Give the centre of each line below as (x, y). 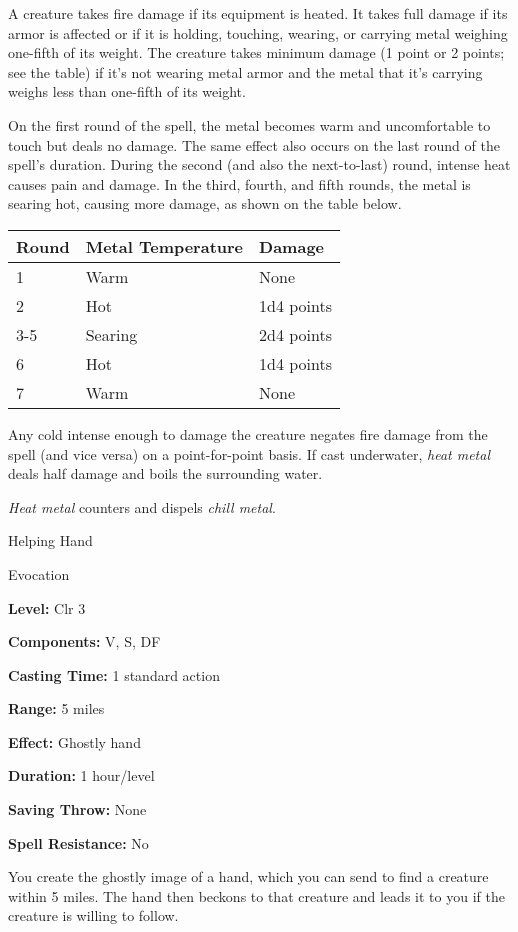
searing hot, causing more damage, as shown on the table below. (205, 203)
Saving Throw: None (77, 809)
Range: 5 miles (56, 708)
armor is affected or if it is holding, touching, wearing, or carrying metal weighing (258, 32)
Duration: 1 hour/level (81, 775)
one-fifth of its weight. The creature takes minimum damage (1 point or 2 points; (256, 52)
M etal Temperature (164, 246)
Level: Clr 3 (47, 607)
